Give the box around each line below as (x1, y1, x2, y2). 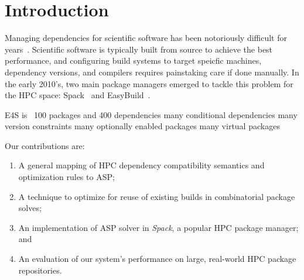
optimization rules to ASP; (18, 171, 115, 183)
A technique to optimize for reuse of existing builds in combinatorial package (18, 190, 295, 202)
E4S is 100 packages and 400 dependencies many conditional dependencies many (5, 108, 298, 120)
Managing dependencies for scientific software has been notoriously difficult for (5, 32, 288, 44)
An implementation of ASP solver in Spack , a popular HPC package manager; (18, 221, 299, 233)
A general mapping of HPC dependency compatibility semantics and (18, 159, 265, 171)
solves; (18, 202, 42, 214)
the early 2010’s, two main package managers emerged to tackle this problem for (5, 77, 293, 89)
